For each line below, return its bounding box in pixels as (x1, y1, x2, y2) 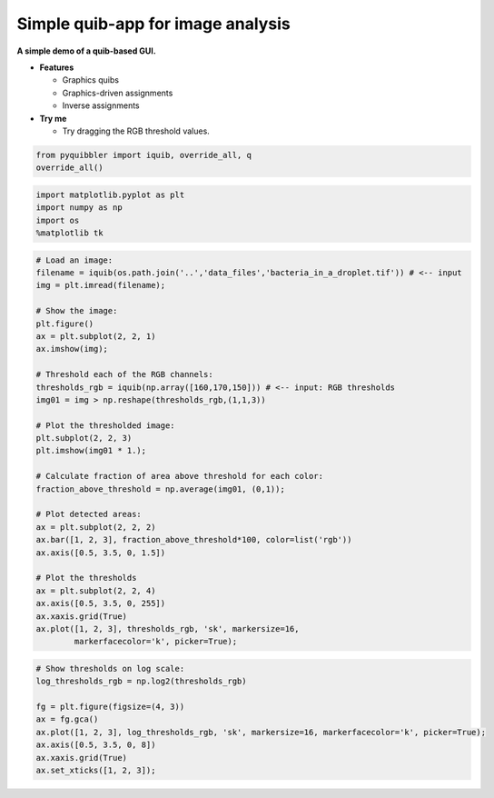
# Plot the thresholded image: (35, 420, 176, 431)
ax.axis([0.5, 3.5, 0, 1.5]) (35, 547, 166, 558)
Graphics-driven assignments (62, 87, 173, 98)
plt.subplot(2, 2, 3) (35, 433, 133, 444)
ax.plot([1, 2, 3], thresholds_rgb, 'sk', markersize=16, (35, 623, 300, 633)
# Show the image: (35, 305, 118, 316)
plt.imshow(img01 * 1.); (35, 445, 147, 456)
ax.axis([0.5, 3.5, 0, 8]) (35, 740, 156, 750)
